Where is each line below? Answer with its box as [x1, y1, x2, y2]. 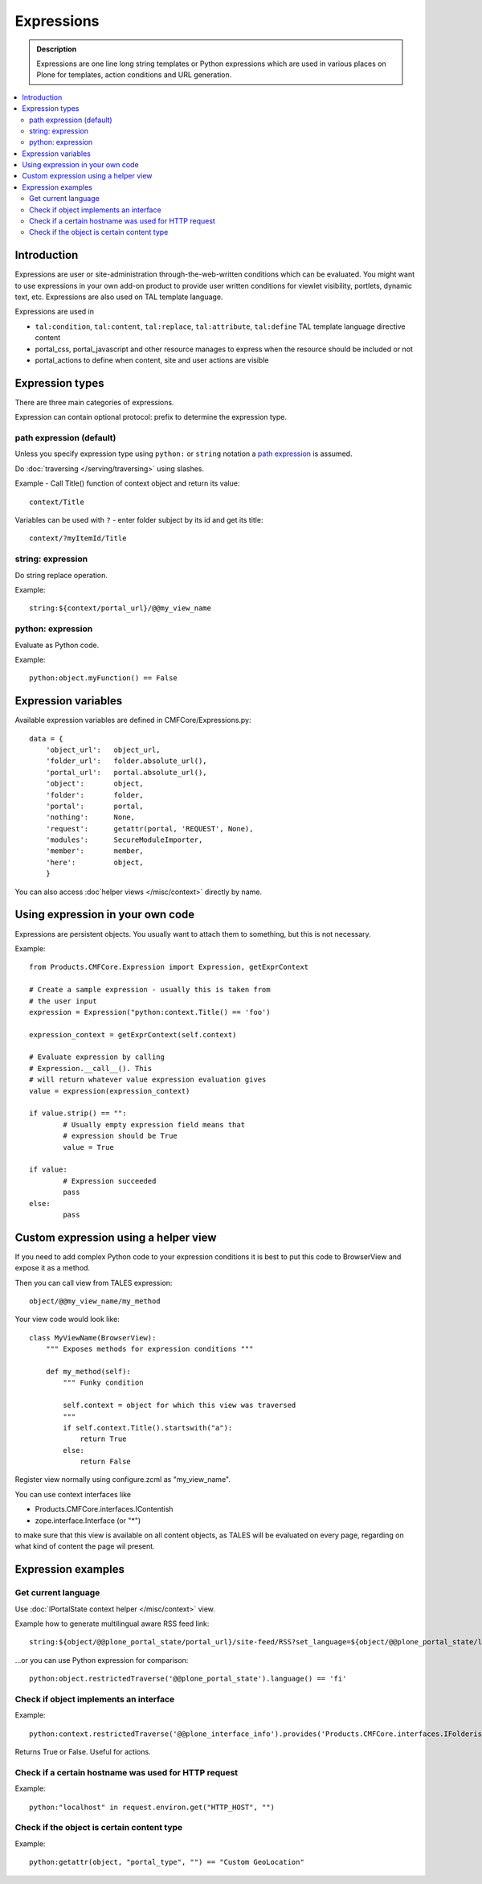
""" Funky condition [63, 1378, 144, 1387]
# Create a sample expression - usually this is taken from [29, 985, 271, 995]
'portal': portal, [45, 801, 144, 811]
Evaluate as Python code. [14, 640, 100, 650]
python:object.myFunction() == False [29, 674, 178, 683]
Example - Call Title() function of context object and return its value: [14, 478, 240, 488]
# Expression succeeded [63, 1176, 157, 1185]
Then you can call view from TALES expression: [14, 1278, 173, 1287]
